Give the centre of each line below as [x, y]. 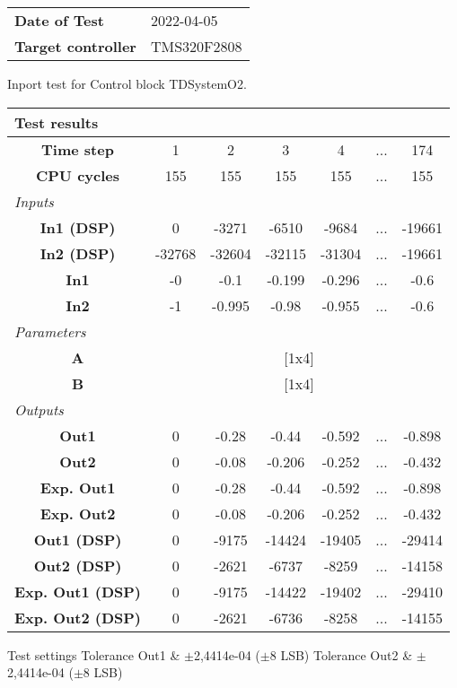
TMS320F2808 [196, 46]
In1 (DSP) [78, 227]
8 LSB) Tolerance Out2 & [341, 654]
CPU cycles [78, 175]
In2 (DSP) [78, 253]
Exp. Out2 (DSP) [78, 617]
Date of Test [59, 20]
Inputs [34, 201]
